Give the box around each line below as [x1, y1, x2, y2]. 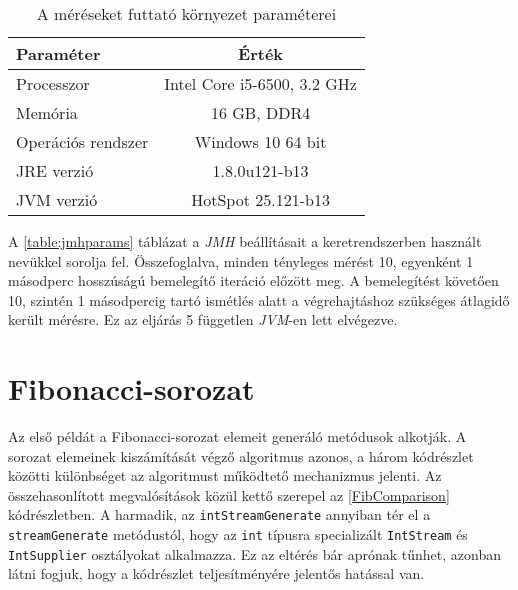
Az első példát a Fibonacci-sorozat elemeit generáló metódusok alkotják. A [8, 426, 467, 447]
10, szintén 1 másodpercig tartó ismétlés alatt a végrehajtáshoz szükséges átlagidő [8, 289, 510, 310]
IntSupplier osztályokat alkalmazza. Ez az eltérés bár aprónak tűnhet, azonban [8, 543, 501, 564]
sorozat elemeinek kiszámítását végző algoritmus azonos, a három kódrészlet [8, 445, 474, 466]
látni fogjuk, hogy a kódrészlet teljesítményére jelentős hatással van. [8, 563, 425, 584]
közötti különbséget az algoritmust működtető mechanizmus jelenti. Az [8, 465, 442, 486]
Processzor [16, 72, 90, 95]
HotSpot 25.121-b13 [191, 188, 330, 211]
